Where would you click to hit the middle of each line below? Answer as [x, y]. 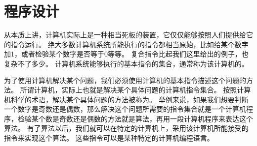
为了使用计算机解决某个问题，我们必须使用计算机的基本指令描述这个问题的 [125, 80]
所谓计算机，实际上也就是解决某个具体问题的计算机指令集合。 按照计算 [135, 90]
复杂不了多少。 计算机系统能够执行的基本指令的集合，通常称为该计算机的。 [126, 63]
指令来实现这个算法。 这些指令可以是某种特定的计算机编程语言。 [109, 138]
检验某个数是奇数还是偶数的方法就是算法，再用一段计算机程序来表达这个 [135, 118]
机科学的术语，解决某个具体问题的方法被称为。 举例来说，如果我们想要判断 [126, 99]
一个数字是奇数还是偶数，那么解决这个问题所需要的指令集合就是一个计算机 [125, 109]
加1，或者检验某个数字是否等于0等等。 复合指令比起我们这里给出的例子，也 [126, 54]
